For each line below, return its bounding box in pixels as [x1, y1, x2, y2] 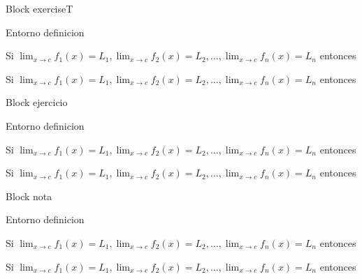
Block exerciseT [6, 1, 73, 15]
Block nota [6, 188, 52, 203]
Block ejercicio [6, 95, 68, 110]
